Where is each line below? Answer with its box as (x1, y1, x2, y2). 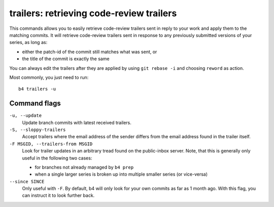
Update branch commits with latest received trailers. (22, 119, 132, 126)
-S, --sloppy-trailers (9, 127, 66, 133)
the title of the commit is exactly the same (22, 56, 110, 62)
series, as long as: (9, 39, 48, 46)
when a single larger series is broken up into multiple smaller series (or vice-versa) (35, 171, 208, 177)
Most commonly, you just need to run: (9, 74, 89, 80)
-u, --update (9, 113, 42, 118)
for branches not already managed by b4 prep (35, 164, 134, 170)
